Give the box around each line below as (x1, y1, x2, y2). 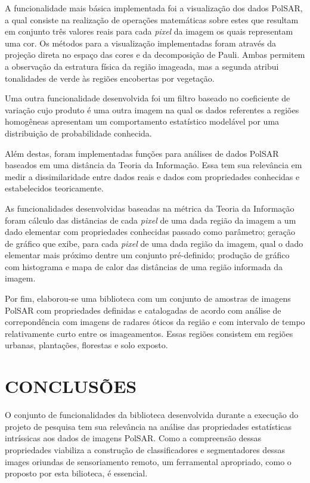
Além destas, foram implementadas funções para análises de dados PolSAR (5, 147, 279, 159)
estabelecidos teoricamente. (5, 182, 104, 194)
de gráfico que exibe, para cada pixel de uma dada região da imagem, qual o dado (5, 237, 303, 249)
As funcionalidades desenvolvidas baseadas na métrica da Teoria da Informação (5, 202, 294, 214)
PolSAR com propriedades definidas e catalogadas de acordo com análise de (5, 304, 281, 316)
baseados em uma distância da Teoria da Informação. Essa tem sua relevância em (5, 159, 302, 171)
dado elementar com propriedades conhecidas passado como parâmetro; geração (5, 225, 296, 238)
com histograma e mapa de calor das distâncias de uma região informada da (5, 260, 283, 273)
